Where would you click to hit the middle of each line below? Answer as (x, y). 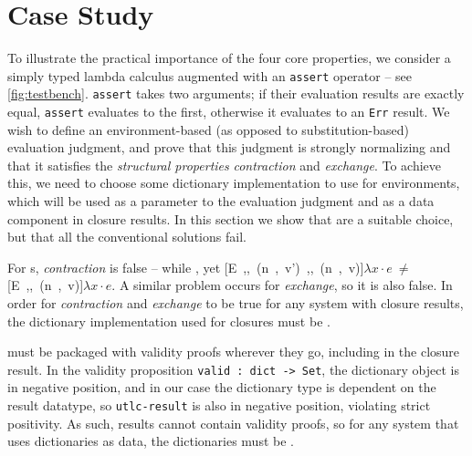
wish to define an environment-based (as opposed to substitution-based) (209, 129)
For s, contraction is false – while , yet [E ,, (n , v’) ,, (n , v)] (186, 267)
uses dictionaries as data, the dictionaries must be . (151, 441)
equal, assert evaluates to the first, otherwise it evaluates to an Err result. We (229, 112)
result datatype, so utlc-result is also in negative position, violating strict (219, 405)
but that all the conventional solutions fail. (127, 237)
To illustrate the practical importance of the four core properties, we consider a (229, 58)
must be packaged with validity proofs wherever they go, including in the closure (234, 352)
